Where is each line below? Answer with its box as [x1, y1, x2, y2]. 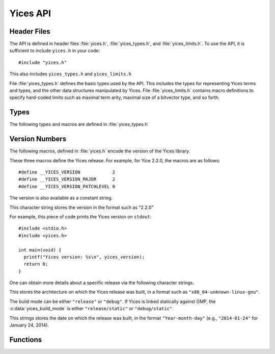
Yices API [9, 8, 51, 19]
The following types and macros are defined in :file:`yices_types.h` [9, 121, 149, 128]
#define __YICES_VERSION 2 [18, 169, 116, 175]
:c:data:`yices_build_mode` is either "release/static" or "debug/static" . [9, 306, 174, 312]
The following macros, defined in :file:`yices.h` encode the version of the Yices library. [9, 148, 190, 154]
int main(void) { [18, 247, 62, 252]
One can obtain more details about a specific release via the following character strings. [9, 280, 195, 286]
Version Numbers [9, 135, 67, 143]
